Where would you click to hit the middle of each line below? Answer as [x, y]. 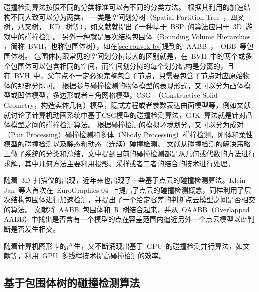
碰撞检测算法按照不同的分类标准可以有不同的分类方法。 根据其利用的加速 [124, 7]
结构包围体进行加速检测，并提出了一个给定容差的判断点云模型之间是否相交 [133, 200]
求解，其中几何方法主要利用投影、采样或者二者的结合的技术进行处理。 [119, 163]
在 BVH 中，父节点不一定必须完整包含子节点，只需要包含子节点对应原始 [123, 75]
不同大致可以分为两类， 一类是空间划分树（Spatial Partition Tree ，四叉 [127, 17]
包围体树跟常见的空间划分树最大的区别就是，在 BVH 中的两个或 [139, 56]
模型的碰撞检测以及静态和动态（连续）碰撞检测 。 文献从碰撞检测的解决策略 [127, 144]
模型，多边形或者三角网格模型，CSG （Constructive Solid [125, 95]
